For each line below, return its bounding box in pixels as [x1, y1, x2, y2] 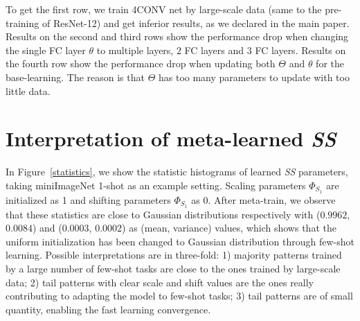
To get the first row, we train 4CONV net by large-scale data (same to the [6, 2, 322, 16]
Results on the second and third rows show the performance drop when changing [6, 29, 349, 44]
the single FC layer [6, 42, 86, 57]
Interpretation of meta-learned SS [6, 124, 336, 153]
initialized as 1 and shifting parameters [6, 192, 171, 207]
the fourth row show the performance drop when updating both [6, 56, 276, 71]
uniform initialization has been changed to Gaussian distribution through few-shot [6, 234, 354, 248]
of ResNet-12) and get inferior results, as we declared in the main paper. [42, 15, 350, 30]
